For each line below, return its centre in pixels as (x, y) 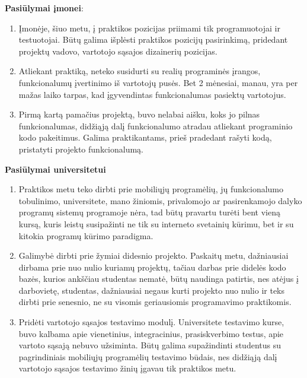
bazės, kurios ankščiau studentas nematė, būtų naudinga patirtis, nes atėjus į (159, 279)
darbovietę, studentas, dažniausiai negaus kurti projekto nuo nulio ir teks (152, 290)
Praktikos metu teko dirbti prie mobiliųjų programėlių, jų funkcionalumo (151, 189)
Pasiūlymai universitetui (55, 169)
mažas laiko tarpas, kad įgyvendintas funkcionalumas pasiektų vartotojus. (152, 94)
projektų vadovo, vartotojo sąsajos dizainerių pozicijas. (118, 51)
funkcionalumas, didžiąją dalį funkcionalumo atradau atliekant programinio (156, 126)
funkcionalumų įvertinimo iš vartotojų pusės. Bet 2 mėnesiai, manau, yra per (158, 82)
